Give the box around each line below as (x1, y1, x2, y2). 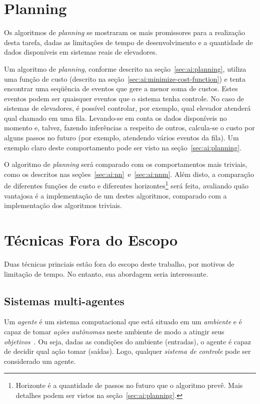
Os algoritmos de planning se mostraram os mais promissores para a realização (4, 27, 245, 38)
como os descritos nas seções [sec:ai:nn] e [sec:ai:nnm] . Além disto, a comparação (4, 168, 254, 179)
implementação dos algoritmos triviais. (4, 200, 122, 211)
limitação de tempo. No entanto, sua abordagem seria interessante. (4, 268, 208, 279)
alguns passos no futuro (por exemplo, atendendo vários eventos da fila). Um (4, 132, 239, 143)
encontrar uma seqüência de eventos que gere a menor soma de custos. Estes (4, 83, 238, 94)
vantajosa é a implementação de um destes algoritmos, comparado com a (4, 190, 227, 200)
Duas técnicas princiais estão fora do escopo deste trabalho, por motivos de (4, 259, 234, 269)
